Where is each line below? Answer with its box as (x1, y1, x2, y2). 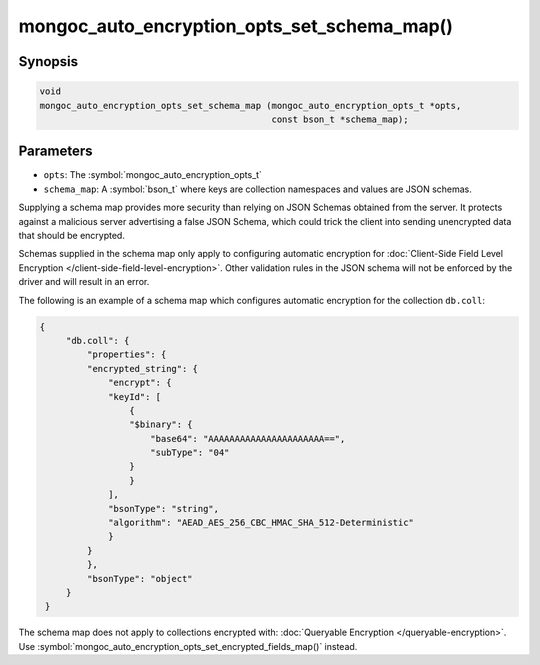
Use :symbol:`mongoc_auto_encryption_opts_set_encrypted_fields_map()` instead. (18, 640, 358, 652)
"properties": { (86, 349, 167, 360)
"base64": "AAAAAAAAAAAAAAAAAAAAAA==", (150, 433, 346, 444)
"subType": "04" (150, 447, 230, 459)
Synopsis (18, 53, 79, 70)
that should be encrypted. (18, 230, 125, 241)
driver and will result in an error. (18, 276, 150, 288)
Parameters (18, 143, 93, 160)
